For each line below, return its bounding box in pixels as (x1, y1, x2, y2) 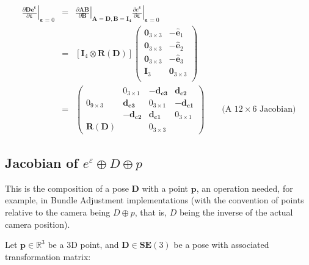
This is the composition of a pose (5, 181, 129, 194)
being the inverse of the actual (179, 205, 293, 218)
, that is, (134, 205, 167, 218)
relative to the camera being (5, 205, 111, 218)
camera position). (5, 217, 70, 230)
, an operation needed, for (196, 181, 293, 194)
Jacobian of (5, 153, 78, 172)
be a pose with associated (173, 238, 269, 251)
